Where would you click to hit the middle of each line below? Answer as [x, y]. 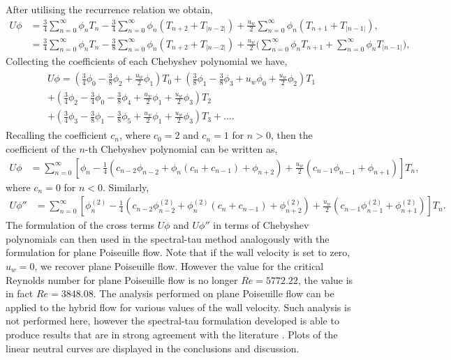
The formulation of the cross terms [80, 225]
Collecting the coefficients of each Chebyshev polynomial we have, [147, 60]
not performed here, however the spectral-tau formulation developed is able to [172, 321]
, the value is [325, 279]
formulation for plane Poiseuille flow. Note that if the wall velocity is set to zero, [178, 252]
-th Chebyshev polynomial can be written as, [181, 148]
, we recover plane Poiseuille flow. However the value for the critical [179, 266]
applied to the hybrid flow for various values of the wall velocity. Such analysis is [178, 307]
